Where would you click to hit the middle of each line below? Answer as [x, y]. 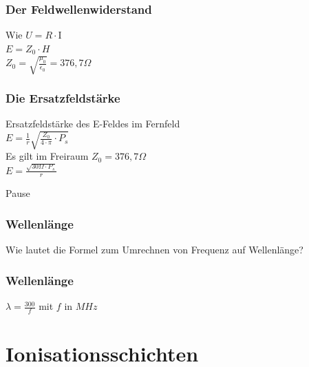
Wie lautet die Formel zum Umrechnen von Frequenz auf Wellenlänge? [154, 250]
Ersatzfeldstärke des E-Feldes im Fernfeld [93, 124]
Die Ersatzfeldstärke [63, 97]
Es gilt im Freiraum [47, 156]
